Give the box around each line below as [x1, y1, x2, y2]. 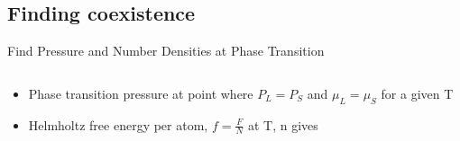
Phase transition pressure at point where [28, 84, 253, 102]
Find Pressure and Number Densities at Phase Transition [7, 41, 325, 60]
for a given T [381, 84, 454, 102]
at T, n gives [247, 115, 318, 134]
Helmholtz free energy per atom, [28, 115, 208, 134]
